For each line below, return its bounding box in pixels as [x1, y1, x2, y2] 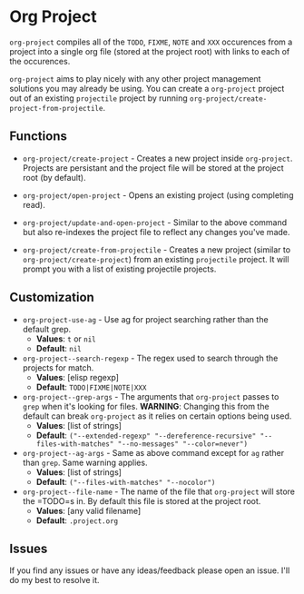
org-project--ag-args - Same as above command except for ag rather [22, 447, 285, 458]
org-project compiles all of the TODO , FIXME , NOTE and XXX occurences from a [9, 36, 293, 47]
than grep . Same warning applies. [22, 457, 148, 468]
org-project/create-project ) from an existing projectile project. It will [22, 253, 289, 264]
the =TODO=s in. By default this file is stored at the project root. [22, 495, 261, 506]
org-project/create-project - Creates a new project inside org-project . [22, 153, 293, 163]
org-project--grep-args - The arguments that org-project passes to [22, 391, 279, 401]
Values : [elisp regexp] [35, 371, 120, 382]
